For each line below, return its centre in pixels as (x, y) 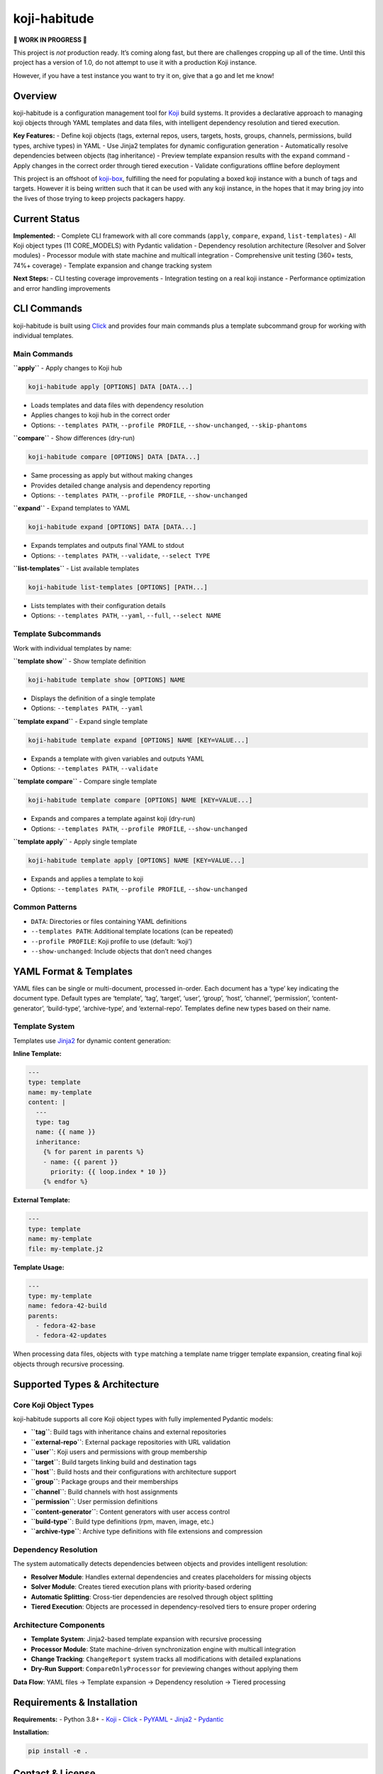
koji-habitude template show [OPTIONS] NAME (107, 680)
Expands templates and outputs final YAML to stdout (107, 546)
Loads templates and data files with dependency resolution (117, 405)
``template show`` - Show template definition (79, 661)
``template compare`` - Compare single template (85, 781)
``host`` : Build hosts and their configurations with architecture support (134, 1472)
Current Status (46, 219)
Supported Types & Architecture (86, 1384)
